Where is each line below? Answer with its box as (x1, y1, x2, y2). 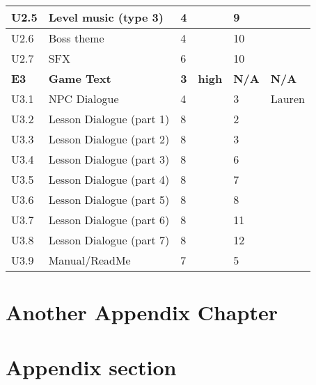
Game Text (48, 70, 111, 86)
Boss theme (48, 30, 104, 46)
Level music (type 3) (48, 9, 164, 25)
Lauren (270, 91, 305, 107)
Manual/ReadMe (48, 252, 131, 268)
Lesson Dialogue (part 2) (48, 131, 170, 147)
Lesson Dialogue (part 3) (48, 151, 170, 167)
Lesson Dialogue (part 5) (48, 191, 170, 207)
